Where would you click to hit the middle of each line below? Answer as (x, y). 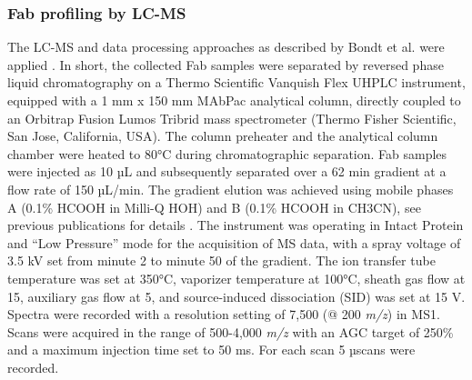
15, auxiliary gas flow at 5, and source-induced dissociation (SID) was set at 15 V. (236, 296)
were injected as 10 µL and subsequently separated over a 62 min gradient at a (227, 171)
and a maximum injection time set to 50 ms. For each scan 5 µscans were (211, 350)
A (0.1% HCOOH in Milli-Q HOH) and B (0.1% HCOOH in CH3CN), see (214, 207)
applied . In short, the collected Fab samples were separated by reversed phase (226, 64)
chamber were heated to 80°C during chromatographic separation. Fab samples (227, 153)
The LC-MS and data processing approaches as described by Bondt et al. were (226, 47)
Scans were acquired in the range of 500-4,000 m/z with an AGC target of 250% (231, 331)
